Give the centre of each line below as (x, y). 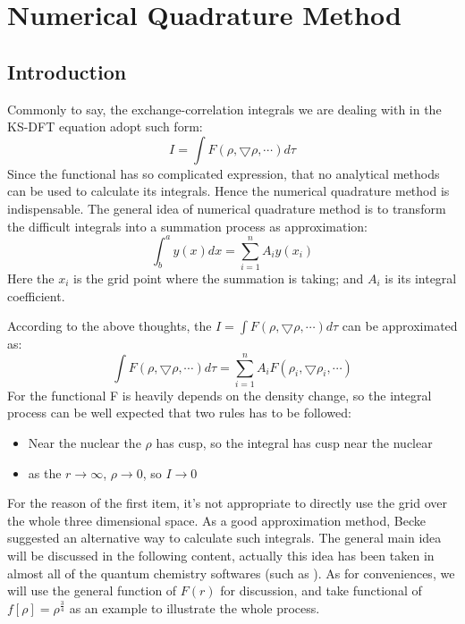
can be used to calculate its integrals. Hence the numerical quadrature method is (228, 191)
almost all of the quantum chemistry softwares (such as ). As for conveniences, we (231, 573)
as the (45, 472)
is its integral (421, 278)
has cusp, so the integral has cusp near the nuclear (294, 443)
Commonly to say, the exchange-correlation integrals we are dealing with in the (224, 109)
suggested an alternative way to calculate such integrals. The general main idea (224, 538)
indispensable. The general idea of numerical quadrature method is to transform (227, 208)
